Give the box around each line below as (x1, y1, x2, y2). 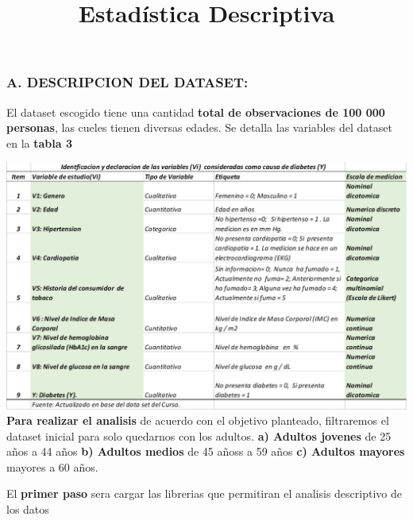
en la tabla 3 (6, 134, 72, 151)
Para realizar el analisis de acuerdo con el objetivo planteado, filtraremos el (6, 412, 389, 429)
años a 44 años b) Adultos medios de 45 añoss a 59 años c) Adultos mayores (6, 443, 405, 460)
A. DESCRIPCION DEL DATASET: (6, 72, 249, 92)
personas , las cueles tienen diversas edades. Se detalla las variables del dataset (6, 119, 392, 136)
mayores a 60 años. (6, 458, 98, 475)
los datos (6, 501, 49, 518)
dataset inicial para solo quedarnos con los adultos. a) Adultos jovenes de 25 (6, 427, 392, 444)
